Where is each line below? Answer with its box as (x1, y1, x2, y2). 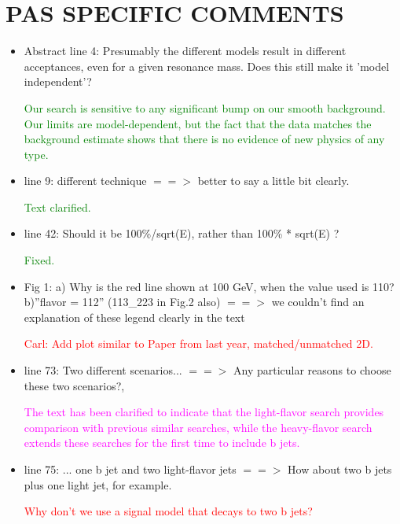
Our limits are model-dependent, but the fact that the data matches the (24, 115, 372, 131)
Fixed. (24, 252, 55, 268)
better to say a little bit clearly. (197, 172, 350, 189)
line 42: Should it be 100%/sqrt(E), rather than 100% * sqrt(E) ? (24, 225, 339, 242)
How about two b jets (288, 461, 392, 477)
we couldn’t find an (271, 293, 365, 310)
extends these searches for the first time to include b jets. (24, 434, 300, 451)
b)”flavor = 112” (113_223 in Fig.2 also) (24, 293, 221, 310)
